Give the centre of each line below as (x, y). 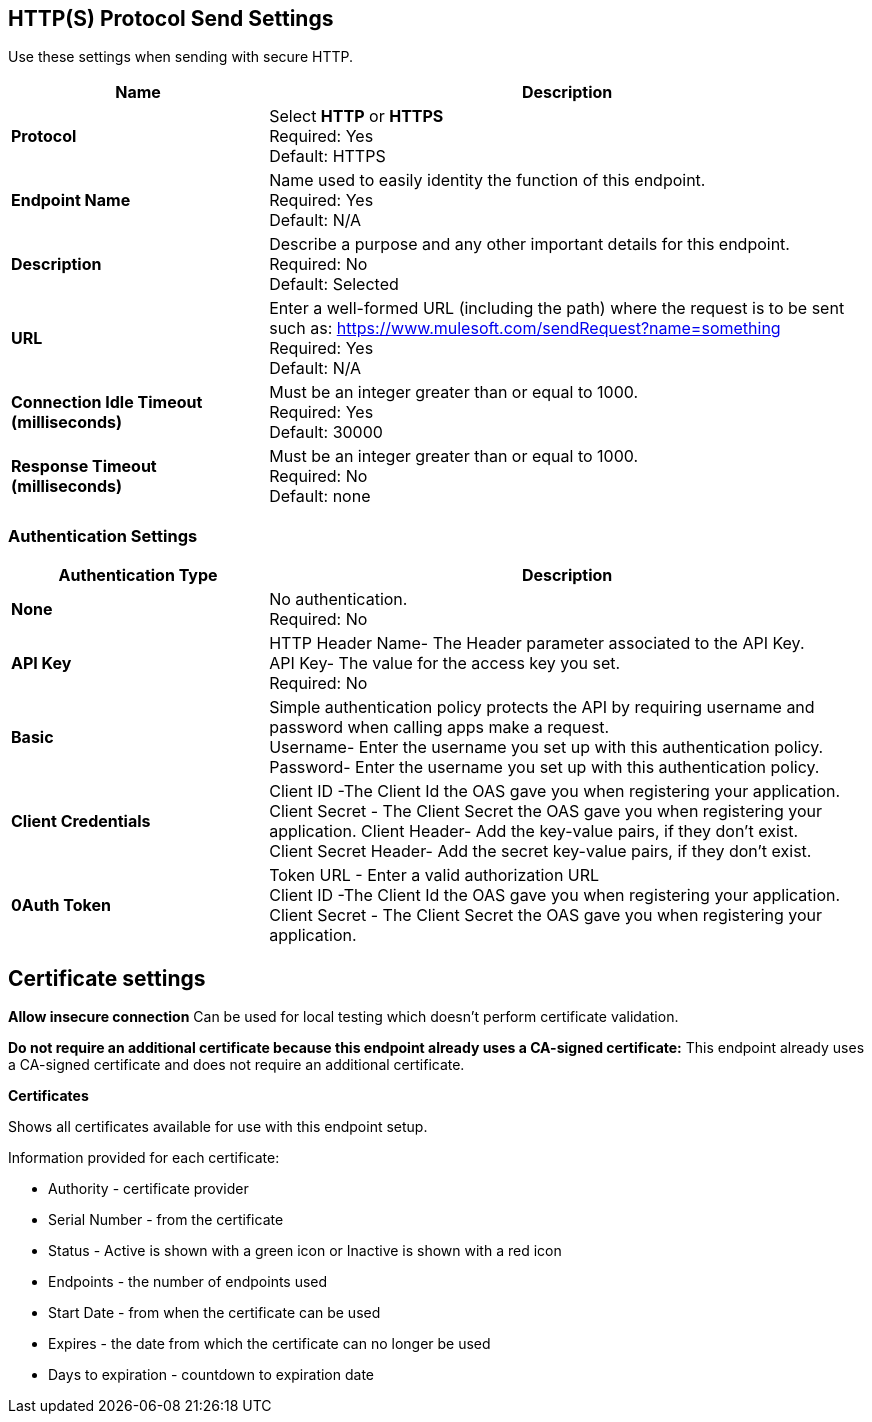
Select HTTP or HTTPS (356, 116)
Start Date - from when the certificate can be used (214, 1313)
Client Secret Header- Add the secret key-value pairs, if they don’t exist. (540, 851)
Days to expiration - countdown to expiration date (211, 1375)
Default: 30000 (326, 432)
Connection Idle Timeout (107, 402)
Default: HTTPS (327, 156)
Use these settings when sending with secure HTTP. (180, 57)
